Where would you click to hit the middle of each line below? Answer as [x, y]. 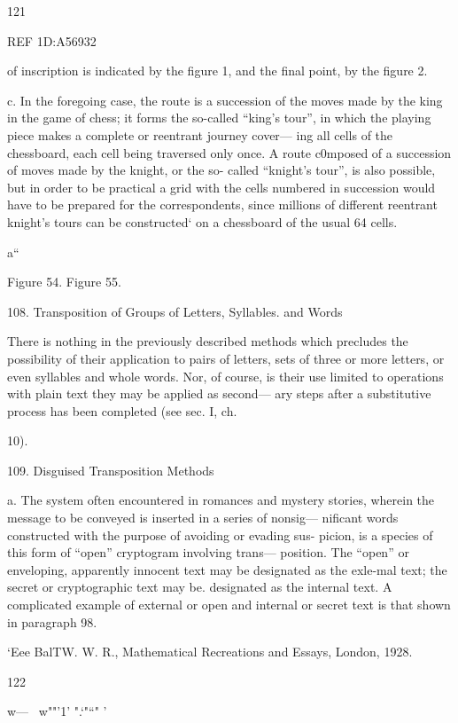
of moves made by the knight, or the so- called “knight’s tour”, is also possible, [221, 170]
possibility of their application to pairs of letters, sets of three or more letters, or [226, 358]
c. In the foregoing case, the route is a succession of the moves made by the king [225, 100]
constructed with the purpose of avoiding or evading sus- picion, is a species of [220, 534]
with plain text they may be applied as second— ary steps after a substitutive [219, 393]
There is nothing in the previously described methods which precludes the [208, 341]
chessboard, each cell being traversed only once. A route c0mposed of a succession [229, 152]
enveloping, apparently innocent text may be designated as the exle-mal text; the [227, 569]
